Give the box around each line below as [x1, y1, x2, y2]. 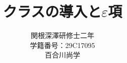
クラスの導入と [3, 1, 102, 21]
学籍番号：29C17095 [30, 39, 95, 50]
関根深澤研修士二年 [31, 30, 94, 40]
